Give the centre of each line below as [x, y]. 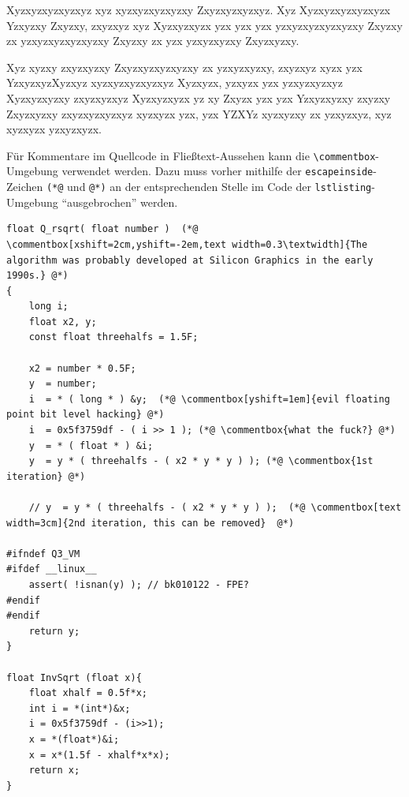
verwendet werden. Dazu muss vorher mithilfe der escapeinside [218, 171]
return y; [54, 631]
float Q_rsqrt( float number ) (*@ [102, 229]
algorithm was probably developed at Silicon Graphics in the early [190, 260]
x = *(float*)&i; [74, 739]
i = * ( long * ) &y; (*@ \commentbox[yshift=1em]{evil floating [209, 399]
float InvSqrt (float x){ [74, 677]
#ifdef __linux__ [52, 569]
